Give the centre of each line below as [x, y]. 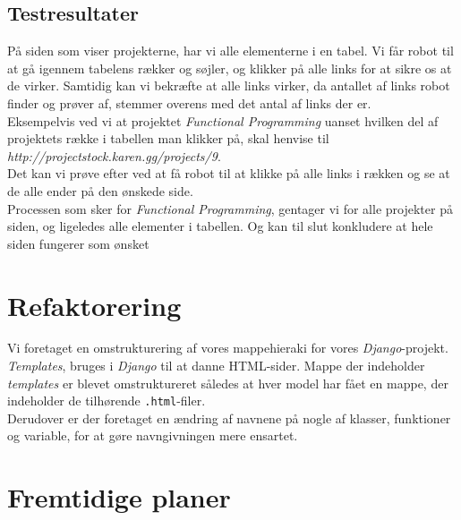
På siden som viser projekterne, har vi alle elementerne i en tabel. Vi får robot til [230, 51]
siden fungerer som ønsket [78, 243]
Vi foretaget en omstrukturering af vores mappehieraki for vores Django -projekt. [228, 348]
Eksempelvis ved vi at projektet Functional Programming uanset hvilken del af [223, 120]
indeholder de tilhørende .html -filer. [107, 401]
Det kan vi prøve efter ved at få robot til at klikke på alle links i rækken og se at [229, 173]
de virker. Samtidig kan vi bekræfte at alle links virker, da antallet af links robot [229, 85]
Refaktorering [94, 305]
